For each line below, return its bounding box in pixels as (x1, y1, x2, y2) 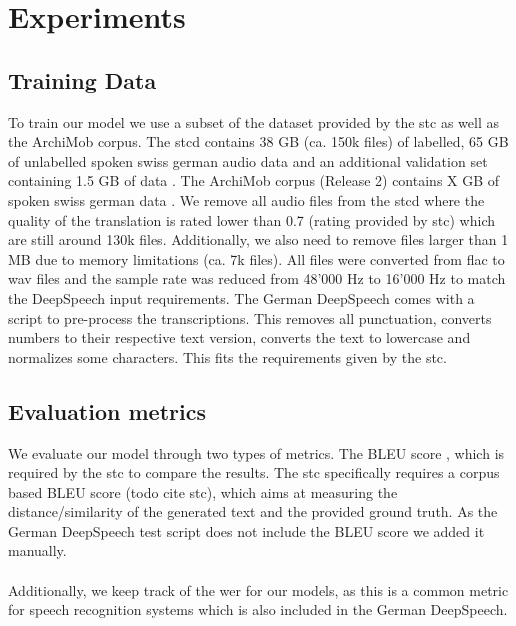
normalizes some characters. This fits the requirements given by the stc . (8, 346, 447, 367)
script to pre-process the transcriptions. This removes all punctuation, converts (8, 307, 492, 328)
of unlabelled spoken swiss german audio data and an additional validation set (8, 150, 488, 171)
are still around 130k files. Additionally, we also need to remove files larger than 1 (8, 229, 509, 250)
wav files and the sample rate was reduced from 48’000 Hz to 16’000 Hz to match (8, 268, 506, 289)
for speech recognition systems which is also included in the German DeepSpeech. (8, 599, 508, 620)
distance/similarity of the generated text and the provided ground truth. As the (8, 501, 498, 522)
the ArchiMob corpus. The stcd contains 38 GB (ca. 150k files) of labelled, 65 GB (8, 131, 509, 152)
